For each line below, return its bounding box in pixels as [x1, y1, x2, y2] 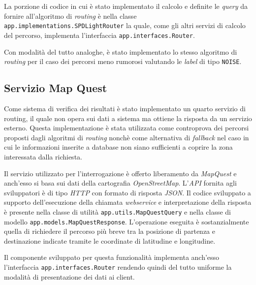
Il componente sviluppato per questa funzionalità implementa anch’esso [4, 252, 220, 262]
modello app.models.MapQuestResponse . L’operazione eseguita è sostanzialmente [4, 216, 249, 226]
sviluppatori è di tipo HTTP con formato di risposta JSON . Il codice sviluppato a [4, 187, 251, 197]
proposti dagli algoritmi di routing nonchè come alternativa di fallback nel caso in [4, 132, 249, 142]
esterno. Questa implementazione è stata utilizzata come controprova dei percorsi [4, 123, 249, 133]
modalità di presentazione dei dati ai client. [4, 271, 135, 282]
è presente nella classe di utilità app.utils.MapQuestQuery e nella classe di [4, 206, 231, 217]
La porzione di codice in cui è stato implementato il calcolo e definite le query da [4, 1, 248, 11]
